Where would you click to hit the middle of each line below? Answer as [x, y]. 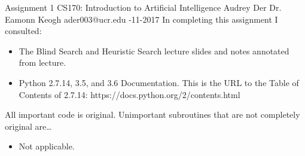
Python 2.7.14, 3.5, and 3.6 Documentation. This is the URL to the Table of [159, 82]
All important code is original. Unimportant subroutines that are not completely [152, 114]
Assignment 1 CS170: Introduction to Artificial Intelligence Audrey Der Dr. [143, 7]
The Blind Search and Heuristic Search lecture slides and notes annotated [154, 51]
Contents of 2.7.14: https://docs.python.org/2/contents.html [129, 94]
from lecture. [42, 62]
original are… [28, 126]
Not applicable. [47, 146]
